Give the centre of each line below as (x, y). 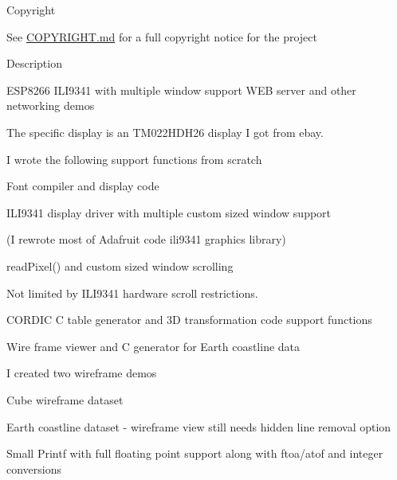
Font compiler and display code (83, 186)
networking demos (51, 105)
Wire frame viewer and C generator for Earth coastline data (153, 346)
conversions (34, 468)
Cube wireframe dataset (65, 399)
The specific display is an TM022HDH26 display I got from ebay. (165, 132)
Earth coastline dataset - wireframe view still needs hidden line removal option (199, 426)
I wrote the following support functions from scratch (134, 159)
